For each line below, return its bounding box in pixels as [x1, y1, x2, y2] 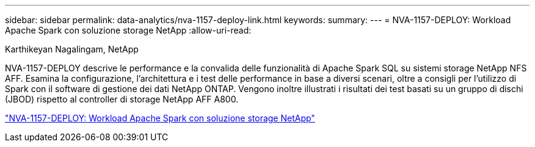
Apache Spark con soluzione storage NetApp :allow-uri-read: [5, 25, 252, 35]
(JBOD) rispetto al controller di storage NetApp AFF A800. [5, 94, 239, 104]
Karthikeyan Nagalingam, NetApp [5, 44, 139, 54]
